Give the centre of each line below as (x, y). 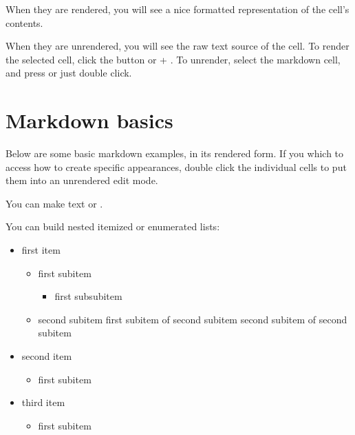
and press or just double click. (69, 73)
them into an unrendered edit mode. (82, 180)
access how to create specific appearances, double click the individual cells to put (176, 166)
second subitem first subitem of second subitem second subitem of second (193, 319)
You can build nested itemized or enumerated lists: (113, 226)
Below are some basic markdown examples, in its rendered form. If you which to (175, 153)
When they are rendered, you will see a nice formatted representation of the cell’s (177, 9)
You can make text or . (54, 203)
